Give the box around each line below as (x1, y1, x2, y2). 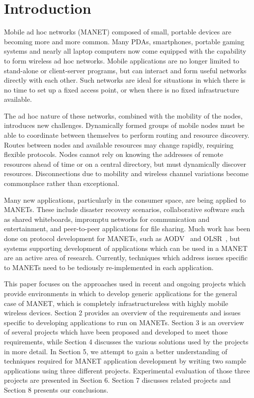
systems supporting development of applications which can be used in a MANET (4, 243, 248, 253)
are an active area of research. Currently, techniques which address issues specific (4, 252, 248, 263)
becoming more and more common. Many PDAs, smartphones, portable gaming (4, 36, 245, 46)
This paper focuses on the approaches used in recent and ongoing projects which (4, 278, 246, 289)
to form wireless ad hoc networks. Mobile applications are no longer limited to (4, 55, 239, 65)
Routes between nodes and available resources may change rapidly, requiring (4, 139, 234, 150)
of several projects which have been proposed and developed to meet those (4, 327, 228, 337)
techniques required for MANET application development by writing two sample (4, 356, 246, 366)
